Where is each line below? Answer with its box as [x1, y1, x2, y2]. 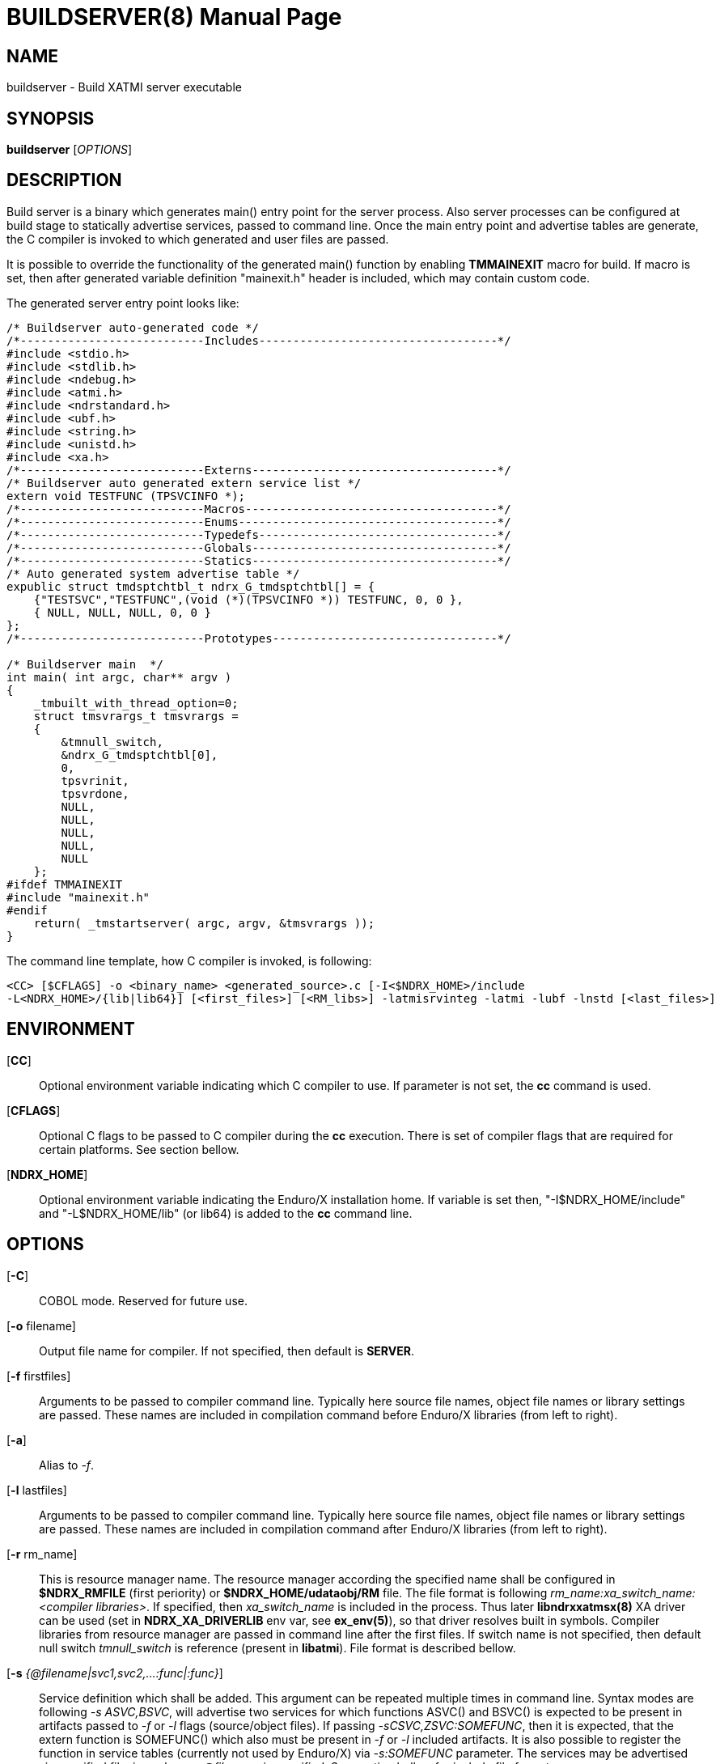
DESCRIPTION [6, 170, 122, 191]
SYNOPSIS [6, 108, 95, 129]
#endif [6, 903, 48, 917]
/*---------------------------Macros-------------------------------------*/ [6, 502, 511, 515]
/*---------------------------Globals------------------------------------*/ [6, 541, 511, 554]
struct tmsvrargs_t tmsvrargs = [33, 709, 239, 723]
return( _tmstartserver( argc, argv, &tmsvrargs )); [33, 916, 375, 930]
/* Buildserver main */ [6, 657, 163, 671]
